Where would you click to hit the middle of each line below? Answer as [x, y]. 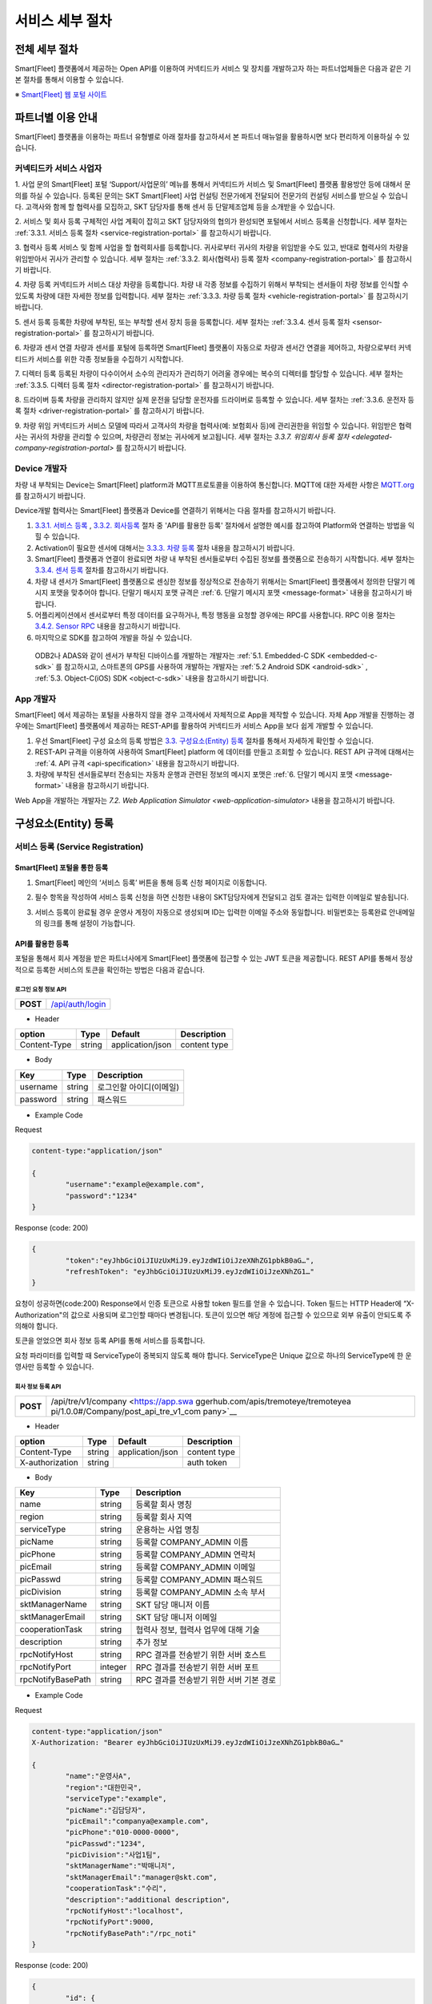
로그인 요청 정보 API [41, 990]
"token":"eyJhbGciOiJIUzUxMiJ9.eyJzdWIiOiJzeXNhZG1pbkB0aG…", [190, 1260]
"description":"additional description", [148, 1899]
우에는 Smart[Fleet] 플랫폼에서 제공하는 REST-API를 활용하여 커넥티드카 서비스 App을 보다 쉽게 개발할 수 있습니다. [194, 726]
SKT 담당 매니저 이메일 [176, 1618]
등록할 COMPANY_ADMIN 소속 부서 [200, 1593]
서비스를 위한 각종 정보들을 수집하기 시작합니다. [110, 359]
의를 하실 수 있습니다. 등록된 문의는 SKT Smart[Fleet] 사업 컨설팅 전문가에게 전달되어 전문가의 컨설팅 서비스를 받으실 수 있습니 [211, 196]
